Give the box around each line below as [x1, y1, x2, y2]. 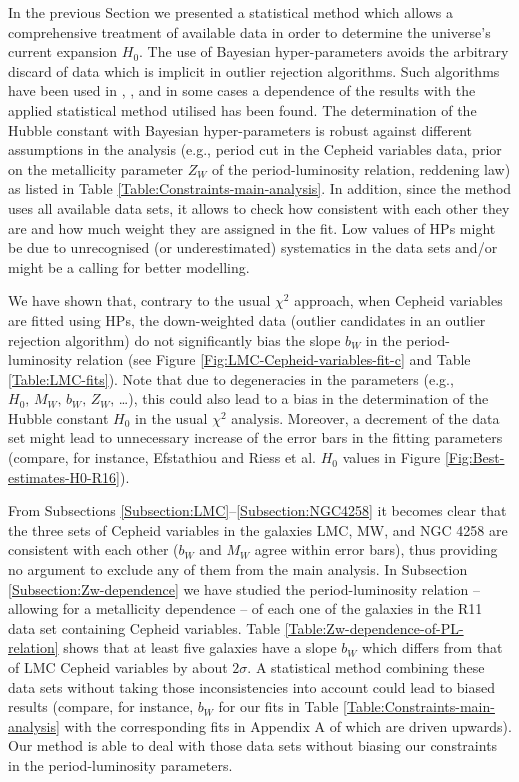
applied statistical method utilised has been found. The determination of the [8, 99, 477, 120]
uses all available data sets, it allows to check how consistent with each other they [8, 197, 510, 218]
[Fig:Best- [444, 447, 505, 468]
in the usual [135, 407, 208, 428]
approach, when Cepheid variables [294, 290, 503, 311]
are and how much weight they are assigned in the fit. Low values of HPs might [8, 217, 496, 238]
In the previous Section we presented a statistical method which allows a [8, 2, 453, 22]
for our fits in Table [218, 696, 339, 717]
